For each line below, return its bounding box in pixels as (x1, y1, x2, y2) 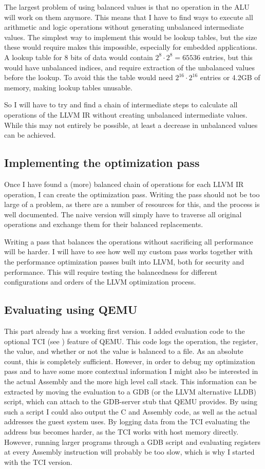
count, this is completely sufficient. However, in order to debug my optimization (4, 355, 255, 366)
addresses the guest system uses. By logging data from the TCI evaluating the (4, 416, 250, 427)
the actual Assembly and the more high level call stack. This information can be (4, 376, 257, 387)
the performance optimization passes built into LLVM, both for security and (4, 256, 244, 267)
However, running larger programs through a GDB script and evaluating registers (4, 436, 260, 447)
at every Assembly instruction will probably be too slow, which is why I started (4, 446, 255, 457)
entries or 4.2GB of (200, 72, 260, 83)
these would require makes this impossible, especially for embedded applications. (4, 42, 257, 52)
